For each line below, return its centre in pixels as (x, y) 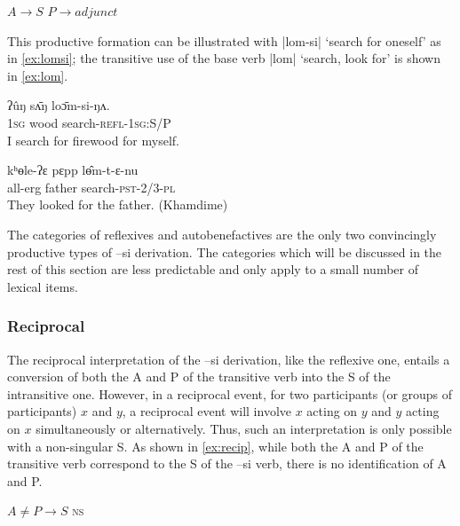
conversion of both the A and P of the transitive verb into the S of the (199, 377)
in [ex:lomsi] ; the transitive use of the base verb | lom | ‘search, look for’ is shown (224, 58)
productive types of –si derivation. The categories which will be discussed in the (225, 251)
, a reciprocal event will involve (206, 411)
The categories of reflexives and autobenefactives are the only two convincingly (222, 234)
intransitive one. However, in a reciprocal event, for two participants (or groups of (230, 393)
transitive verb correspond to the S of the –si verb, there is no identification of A (227, 463)
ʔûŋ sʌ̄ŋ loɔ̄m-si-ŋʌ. (59, 105)
